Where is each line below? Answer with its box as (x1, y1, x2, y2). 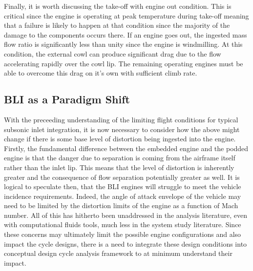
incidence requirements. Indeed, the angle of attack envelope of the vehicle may (4, 191, 241, 201)
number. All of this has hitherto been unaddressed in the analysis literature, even (4, 210, 248, 220)
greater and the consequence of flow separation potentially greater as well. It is (4, 172, 240, 182)
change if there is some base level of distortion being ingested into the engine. (4, 134, 236, 144)
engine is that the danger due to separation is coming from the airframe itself (4, 153, 235, 163)
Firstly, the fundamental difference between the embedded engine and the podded (4, 143, 249, 153)
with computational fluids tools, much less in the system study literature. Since (4, 219, 241, 230)
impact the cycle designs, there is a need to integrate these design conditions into (4, 238, 247, 249)
